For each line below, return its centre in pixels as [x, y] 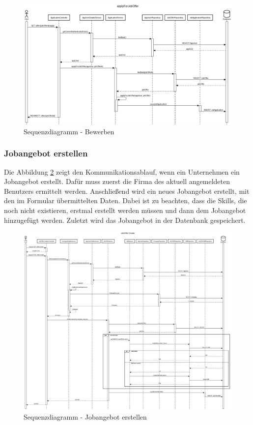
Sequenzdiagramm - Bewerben [69, 131]
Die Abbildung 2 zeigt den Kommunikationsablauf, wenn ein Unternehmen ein [122, 171]
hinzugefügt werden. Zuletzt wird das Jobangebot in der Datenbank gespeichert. [125, 220]
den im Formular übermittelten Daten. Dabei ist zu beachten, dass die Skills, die [126, 200]
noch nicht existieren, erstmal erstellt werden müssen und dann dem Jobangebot [125, 210]
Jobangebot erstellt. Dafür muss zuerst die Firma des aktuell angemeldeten [117, 181]
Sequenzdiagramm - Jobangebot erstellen [85, 416]
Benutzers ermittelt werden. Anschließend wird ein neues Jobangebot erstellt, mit [127, 191]
